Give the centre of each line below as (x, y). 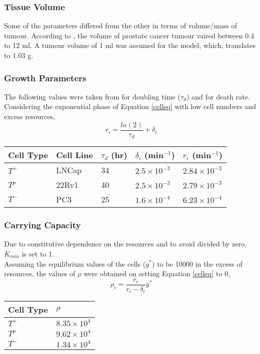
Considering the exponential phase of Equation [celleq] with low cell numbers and (130, 106)
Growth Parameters (45, 78)
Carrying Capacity (43, 225)
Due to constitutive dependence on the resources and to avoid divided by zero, (125, 244)
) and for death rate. (218, 96)
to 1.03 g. (19, 55)
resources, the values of (40, 273)
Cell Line (75, 155)
